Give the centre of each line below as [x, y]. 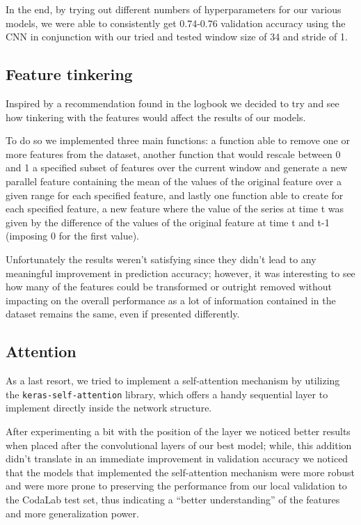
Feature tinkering [69, 74]
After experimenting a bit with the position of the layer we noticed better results [178, 431]
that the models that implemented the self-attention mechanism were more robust [180, 472]
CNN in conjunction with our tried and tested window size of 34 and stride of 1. [177, 37]
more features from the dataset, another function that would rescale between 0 [173, 154]
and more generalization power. [72, 513]
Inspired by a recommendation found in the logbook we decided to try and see [173, 103]
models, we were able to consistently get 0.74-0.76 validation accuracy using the [176, 23]
